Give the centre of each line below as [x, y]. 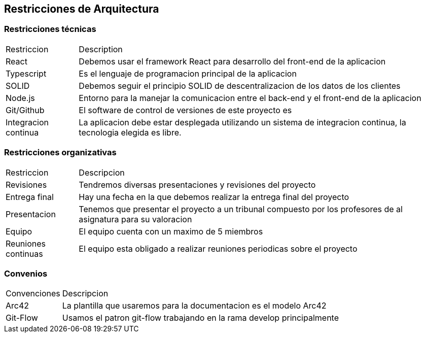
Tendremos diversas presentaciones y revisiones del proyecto [197, 184]
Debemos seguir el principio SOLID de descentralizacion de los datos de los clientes [240, 86]
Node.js [20, 98]
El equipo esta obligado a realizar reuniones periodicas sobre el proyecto [218, 248]
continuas [24, 254]
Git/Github [25, 110]
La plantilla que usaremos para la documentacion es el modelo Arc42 [194, 306]
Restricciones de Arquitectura [82, 9]
